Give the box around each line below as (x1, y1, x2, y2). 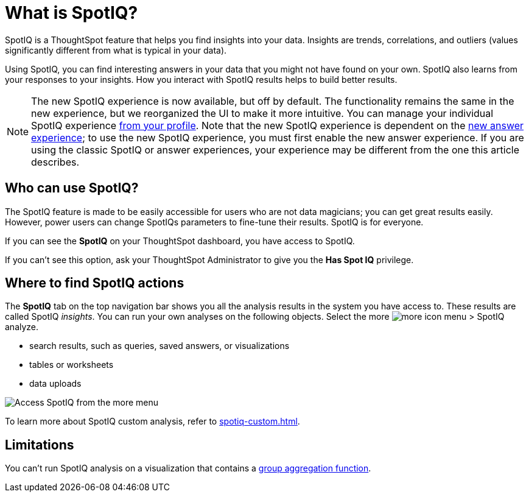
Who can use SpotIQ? (5, 180, 139, 196)
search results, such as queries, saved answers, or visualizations (29, 340, 290, 351)
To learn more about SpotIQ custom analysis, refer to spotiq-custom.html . (5, 416, 300, 427)
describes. (31, 155, 80, 168)
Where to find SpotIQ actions (5, 275, 184, 291)
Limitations (5, 437, 74, 453)
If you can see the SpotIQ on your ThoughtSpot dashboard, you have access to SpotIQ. (5, 235, 355, 246)
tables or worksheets (29, 359, 114, 370)
